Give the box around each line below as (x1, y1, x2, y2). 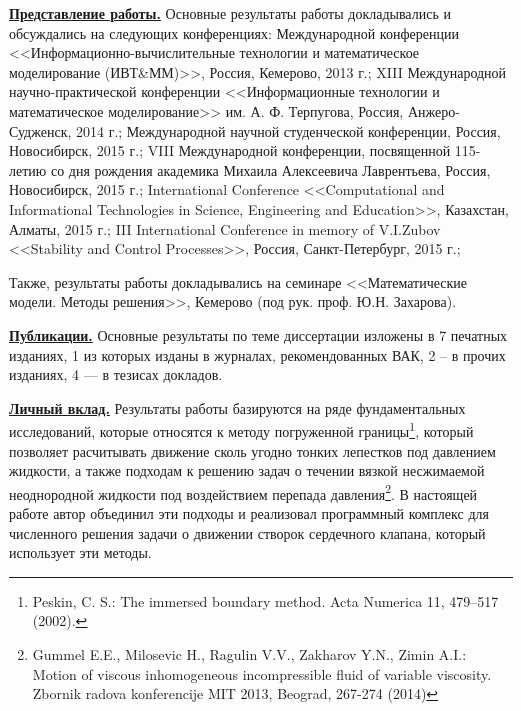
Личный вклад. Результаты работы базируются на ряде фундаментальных (9, 397, 466, 418)
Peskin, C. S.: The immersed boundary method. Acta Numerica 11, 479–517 (32, 590, 499, 611)
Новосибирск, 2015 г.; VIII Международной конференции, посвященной (9, 140, 451, 161)
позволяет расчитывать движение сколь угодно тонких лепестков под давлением (9, 440, 496, 461)
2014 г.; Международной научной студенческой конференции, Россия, (75, 120, 501, 141)
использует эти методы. (9, 542, 152, 563)
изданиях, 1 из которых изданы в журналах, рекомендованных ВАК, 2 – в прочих (9, 344, 506, 365)
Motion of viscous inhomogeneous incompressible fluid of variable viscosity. (32, 663, 492, 684)
